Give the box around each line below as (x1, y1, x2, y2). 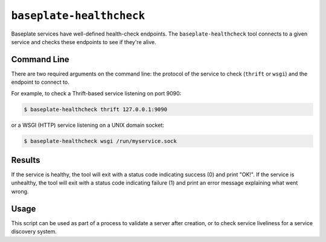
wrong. (11, 188, 29, 195)
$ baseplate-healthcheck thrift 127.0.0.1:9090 (24, 106, 167, 113)
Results (11, 154, 40, 165)
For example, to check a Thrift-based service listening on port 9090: (11, 89, 182, 97)
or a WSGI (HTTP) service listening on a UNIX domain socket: (11, 121, 164, 129)
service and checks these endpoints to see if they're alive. (11, 38, 156, 45)
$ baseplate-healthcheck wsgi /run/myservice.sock (24, 138, 177, 144)
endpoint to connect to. (11, 78, 69, 86)
